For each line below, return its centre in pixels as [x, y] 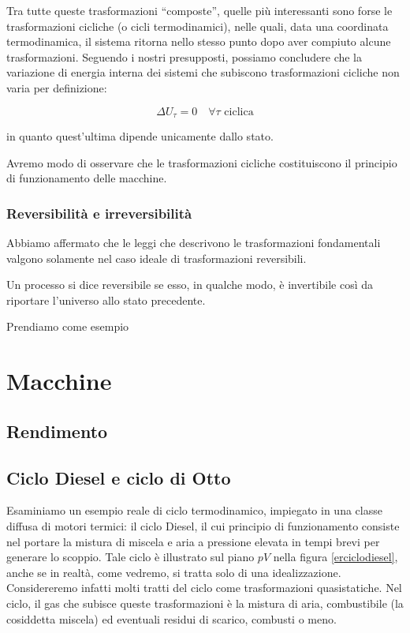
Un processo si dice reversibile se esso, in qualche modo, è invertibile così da [190, 285]
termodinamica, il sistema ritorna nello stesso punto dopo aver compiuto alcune [199, 41]
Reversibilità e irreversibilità [99, 213]
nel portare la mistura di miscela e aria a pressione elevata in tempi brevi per [193, 541]
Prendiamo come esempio [68, 326]
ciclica [239, 112]
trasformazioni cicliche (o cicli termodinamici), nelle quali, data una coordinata [198, 26]
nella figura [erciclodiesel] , [335, 557]
